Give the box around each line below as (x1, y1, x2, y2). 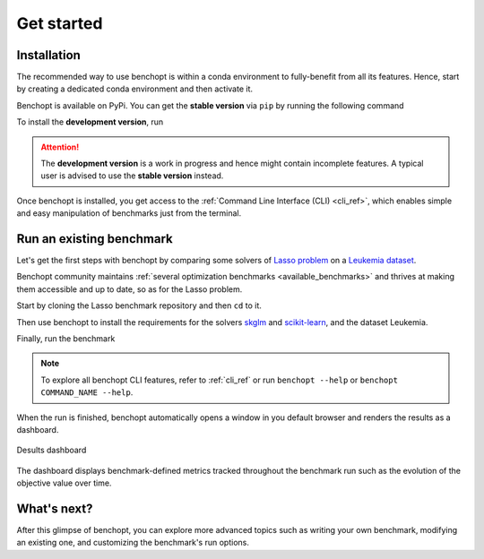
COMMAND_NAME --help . (40, 387, 134, 398)
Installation (16, 47, 81, 63)
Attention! (40, 142, 80, 152)
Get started (16, 13, 103, 33)
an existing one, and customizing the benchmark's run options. (16, 537, 250, 548)
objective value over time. (16, 477, 112, 488)
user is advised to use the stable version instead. (40, 170, 224, 181)
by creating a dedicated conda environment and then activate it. (16, 83, 254, 94)
